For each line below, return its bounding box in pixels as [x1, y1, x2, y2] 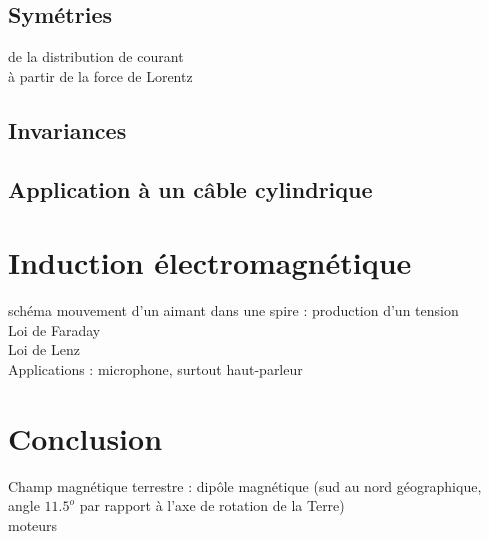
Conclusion [8, 417, 163, 458]
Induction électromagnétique [8, 242, 412, 283]
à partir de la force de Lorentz [8, 65, 193, 86]
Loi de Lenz [8, 339, 80, 360]
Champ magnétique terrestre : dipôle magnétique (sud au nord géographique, [8, 475, 482, 496]
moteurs [8, 514, 58, 535]
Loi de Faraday [8, 319, 101, 340]
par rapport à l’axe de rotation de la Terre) [79, 495, 345, 516]
